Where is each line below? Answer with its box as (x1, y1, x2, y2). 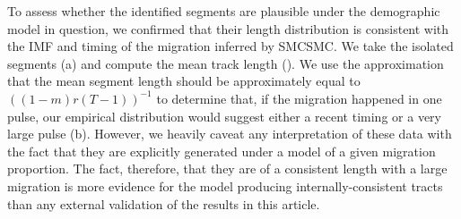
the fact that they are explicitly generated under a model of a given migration (7, 141, 436, 160)
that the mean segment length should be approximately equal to (7, 72, 361, 90)
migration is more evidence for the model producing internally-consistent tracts (7, 176, 443, 195)
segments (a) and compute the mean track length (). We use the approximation (7, 54, 444, 72)
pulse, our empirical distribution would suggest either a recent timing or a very (7, 106, 441, 125)
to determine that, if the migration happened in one (156, 88, 442, 107)
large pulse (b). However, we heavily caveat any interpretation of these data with (7, 124, 452, 143)
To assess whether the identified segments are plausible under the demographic (7, 2, 440, 20)
